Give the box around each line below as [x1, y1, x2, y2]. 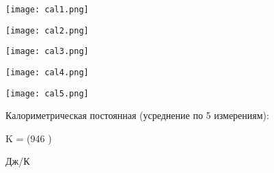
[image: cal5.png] [5, 88, 89, 98]
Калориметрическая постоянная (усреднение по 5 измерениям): [5, 108, 269, 122]
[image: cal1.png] [5, 5, 89, 14]
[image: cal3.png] [5, 46, 89, 57]
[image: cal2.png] [5, 25, 89, 36]
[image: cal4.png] [5, 67, 89, 77]
